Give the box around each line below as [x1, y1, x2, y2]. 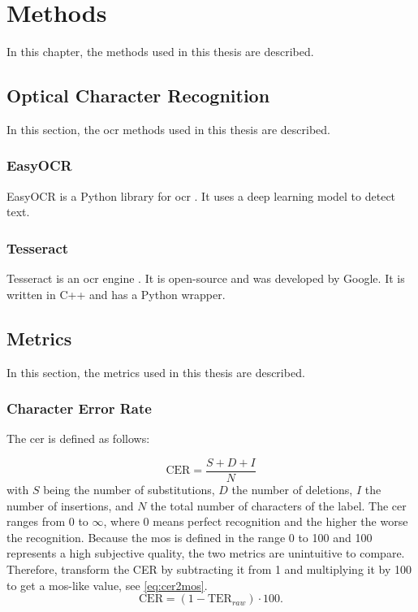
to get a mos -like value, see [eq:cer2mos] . [6, 576, 208, 593]
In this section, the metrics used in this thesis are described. [6, 363, 305, 380]
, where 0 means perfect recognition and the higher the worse [103, 513, 408, 530]
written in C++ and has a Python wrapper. [6, 285, 226, 302]
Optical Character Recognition [6, 83, 270, 108]
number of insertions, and [6, 497, 134, 514]
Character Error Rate [6, 398, 152, 419]
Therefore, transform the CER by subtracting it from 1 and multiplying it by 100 [6, 560, 412, 577]
